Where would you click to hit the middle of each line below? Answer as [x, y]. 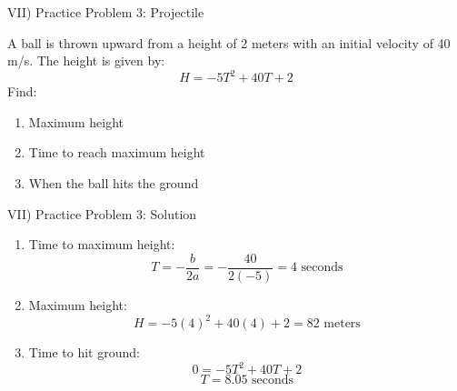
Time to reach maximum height [117, 152]
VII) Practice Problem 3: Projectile [106, 12]
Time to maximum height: [102, 244]
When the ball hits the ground [114, 183]
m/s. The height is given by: [86, 60]
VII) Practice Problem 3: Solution [102, 213]
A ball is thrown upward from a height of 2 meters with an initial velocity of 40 [229, 42]
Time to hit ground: [84, 352]
